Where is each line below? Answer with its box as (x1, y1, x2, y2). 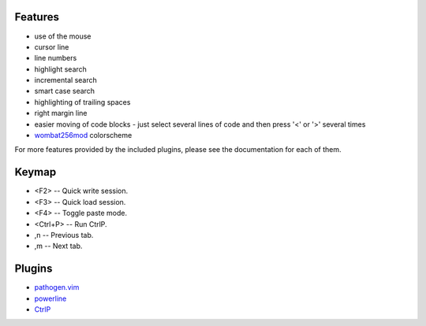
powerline (34, 294, 67, 303)
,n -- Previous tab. (34, 230, 94, 239)
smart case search (34, 87, 95, 96)
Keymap (14, 165, 57, 179)
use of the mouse (34, 31, 92, 41)
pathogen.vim (34, 283, 80, 292)
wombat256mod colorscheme (34, 131, 133, 140)
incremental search (34, 76, 98, 85)
